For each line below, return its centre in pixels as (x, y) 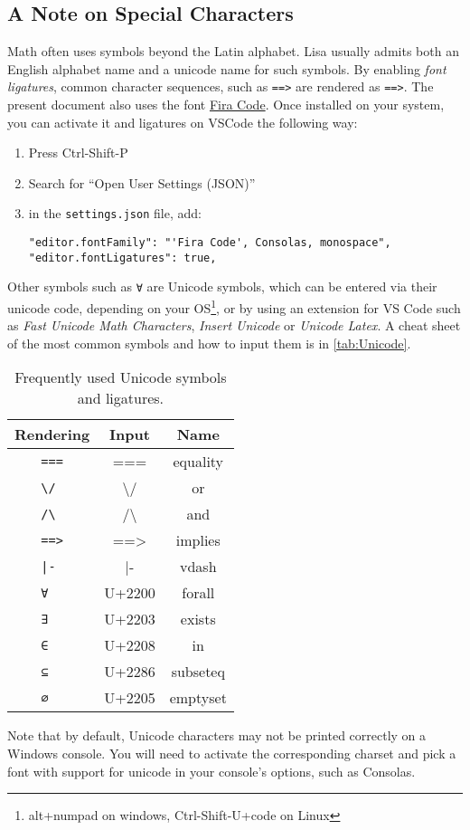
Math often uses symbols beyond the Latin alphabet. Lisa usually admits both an (233, 51)
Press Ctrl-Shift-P (78, 153)
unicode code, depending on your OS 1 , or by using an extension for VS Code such (234, 306)
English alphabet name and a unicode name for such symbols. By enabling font (227, 68)
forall (198, 593)
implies (198, 540)
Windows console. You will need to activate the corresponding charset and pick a (232, 754)
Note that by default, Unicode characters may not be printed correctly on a (217, 735)
